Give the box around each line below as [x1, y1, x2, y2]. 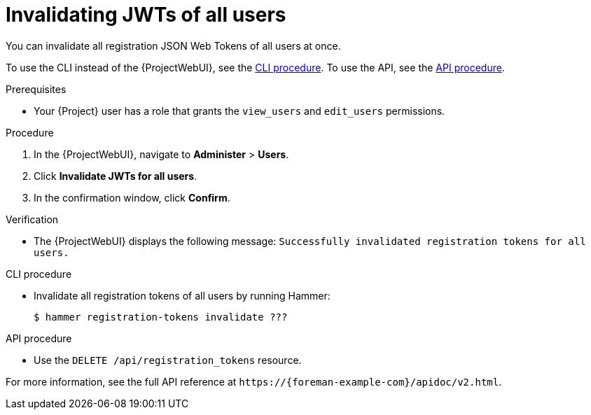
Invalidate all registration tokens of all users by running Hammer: [34, 289, 331, 302]
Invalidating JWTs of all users [6, 3, 286, 27]
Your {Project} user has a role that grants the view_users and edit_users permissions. [34, 104, 445, 117]
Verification [6, 213, 59, 225]
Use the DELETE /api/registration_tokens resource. [34, 353, 302, 366]
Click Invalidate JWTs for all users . [34, 169, 197, 182]
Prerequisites [6, 83, 67, 95]
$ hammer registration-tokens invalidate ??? [34, 311, 288, 323]
